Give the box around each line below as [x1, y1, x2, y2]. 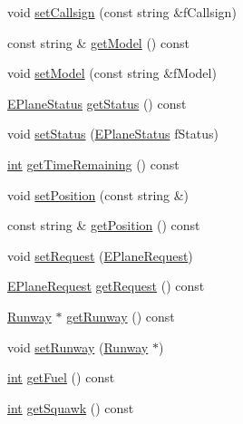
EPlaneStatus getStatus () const [7, 93, 187, 112]
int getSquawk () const [7, 398, 134, 417]
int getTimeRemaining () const [7, 154, 180, 173]
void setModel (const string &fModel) [7, 63, 217, 82]
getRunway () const [66, 306, 175, 325]
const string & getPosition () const [7, 216, 200, 235]
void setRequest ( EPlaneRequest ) [7, 246, 193, 265]
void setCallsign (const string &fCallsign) [7, 3, 237, 21]
